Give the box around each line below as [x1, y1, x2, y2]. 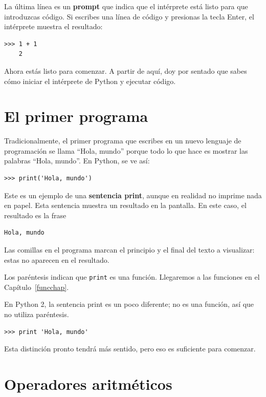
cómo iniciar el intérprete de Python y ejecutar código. [4, 75, 176, 86]
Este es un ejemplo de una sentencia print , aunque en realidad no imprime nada [4, 190, 262, 200]
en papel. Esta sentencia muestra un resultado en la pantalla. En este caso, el [4, 200, 247, 211]
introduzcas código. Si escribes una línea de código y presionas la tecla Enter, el [4, 11, 254, 22]
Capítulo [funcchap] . [4, 281, 69, 292]
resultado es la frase [4, 210, 66, 220]
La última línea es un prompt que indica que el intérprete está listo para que [4, 1, 248, 11]
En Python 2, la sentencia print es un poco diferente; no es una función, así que [4, 299, 254, 309]
